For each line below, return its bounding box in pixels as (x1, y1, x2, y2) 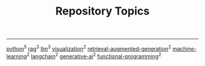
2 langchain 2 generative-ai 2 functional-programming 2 (26, 51, 162, 60)
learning (6, 53, 27, 60)
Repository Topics (55, 4, 150, 18)
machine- (172, 45, 197, 52)
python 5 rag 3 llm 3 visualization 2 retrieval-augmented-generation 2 (6, 44, 171, 52)
